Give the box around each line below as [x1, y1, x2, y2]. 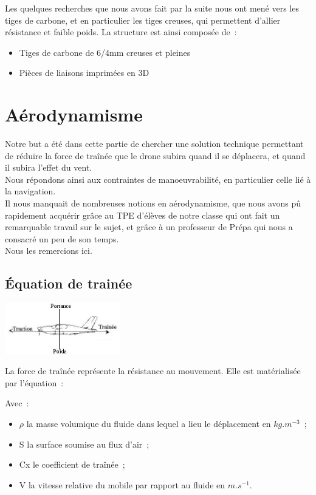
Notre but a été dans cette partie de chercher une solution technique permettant [5, 137, 304, 150]
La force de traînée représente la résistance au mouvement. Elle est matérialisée [5, 364, 301, 377]
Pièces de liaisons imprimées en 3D [19, 66, 149, 79]
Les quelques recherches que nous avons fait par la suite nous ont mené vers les [5, 2, 299, 14]
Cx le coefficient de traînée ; [19, 458, 125, 471]
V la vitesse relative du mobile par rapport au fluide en [19, 478, 225, 491]
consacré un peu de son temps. [5, 232, 119, 245]
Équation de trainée [5, 274, 132, 293]
